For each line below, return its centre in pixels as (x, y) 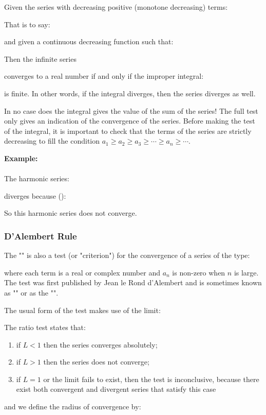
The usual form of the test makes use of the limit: (82, 310)
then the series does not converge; (96, 362)
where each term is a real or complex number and (82, 272)
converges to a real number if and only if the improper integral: (104, 76)
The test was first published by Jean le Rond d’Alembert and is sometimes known (133, 282)
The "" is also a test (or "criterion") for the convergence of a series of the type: (127, 255)
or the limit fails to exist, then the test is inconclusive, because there (151, 379)
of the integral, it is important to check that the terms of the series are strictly (128, 131)
